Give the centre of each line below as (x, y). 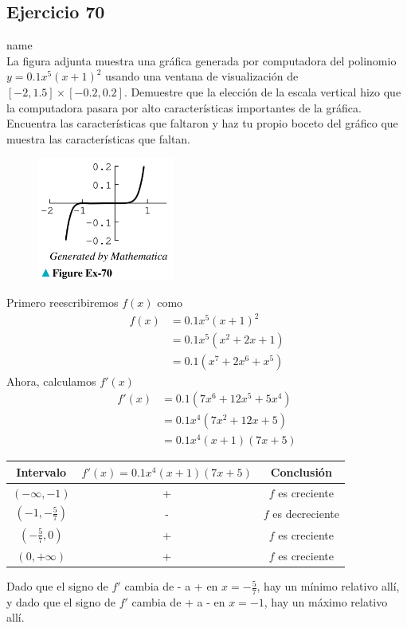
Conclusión (301, 471)
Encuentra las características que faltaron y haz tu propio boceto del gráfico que (202, 123)
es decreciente (306, 513)
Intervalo (41, 471)
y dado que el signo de (61, 601)
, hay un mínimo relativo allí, (328, 586)
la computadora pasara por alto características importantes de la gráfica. (184, 107)
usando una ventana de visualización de (202, 76)
